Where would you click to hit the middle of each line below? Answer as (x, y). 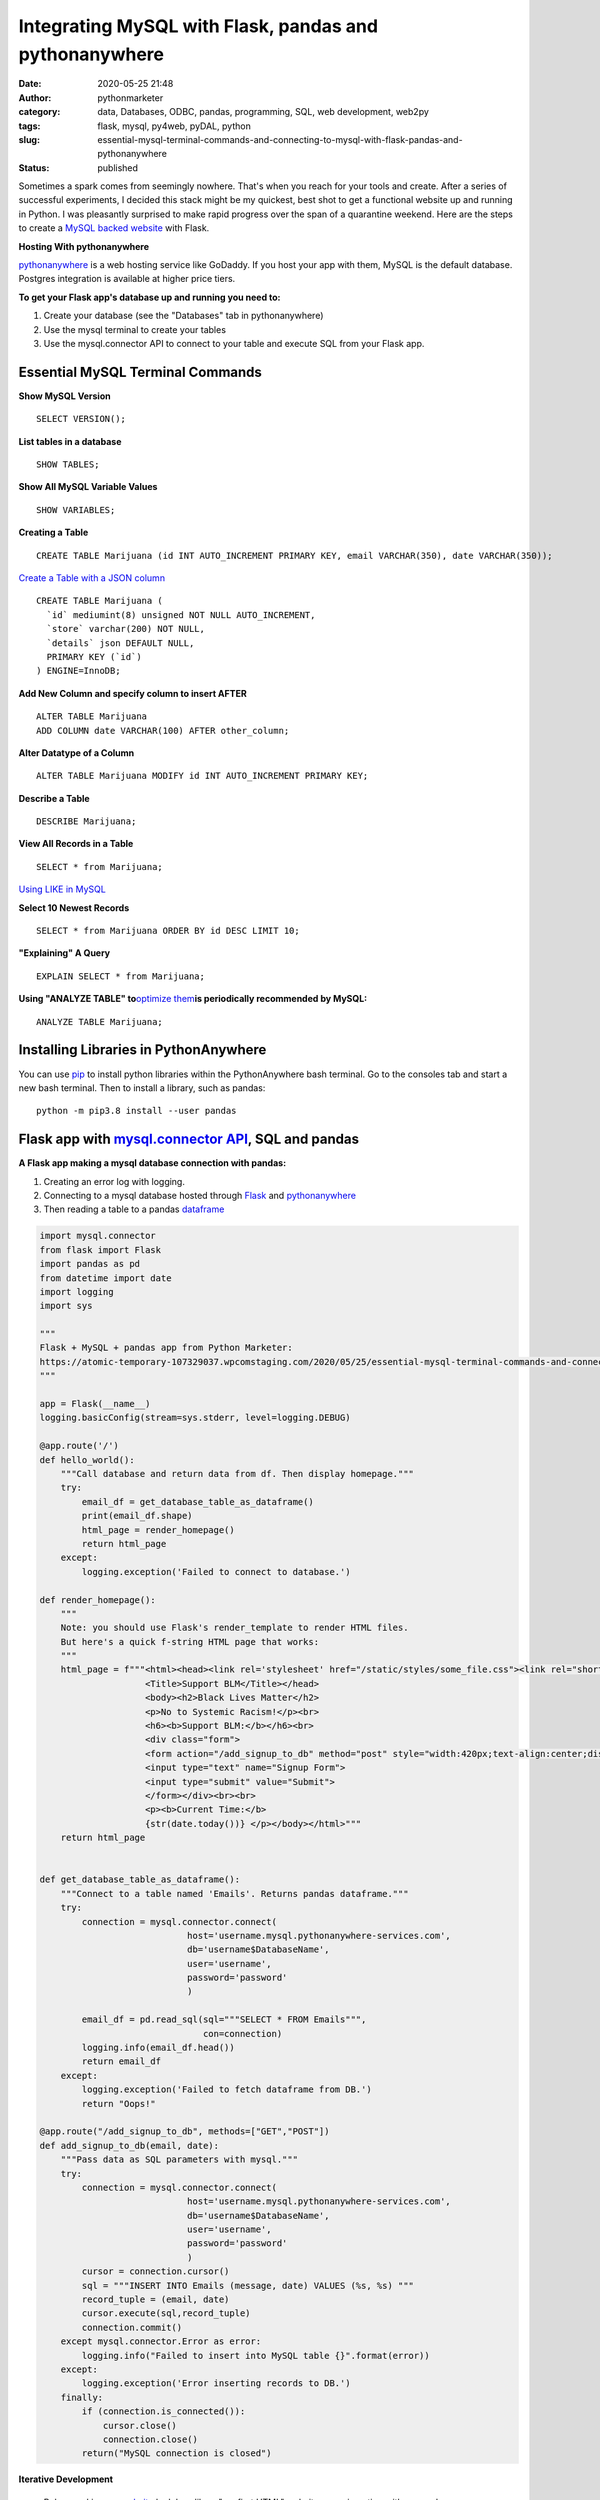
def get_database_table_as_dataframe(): (139, 1879)
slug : (29, 139)
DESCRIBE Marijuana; (86, 821)
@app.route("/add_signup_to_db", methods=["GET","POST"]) (184, 2131)
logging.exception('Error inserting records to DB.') (216, 2383)
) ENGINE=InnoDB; (78, 671)
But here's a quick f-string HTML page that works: (190, 1641)
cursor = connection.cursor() (155, 2271)
